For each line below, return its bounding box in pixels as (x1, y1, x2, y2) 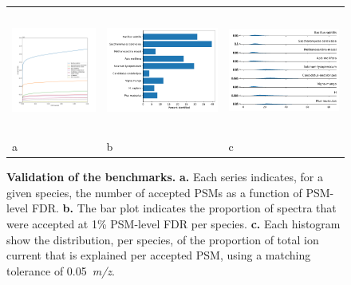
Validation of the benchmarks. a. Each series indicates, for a (6, 168, 323, 185)
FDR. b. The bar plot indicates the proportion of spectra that (31, 200, 337, 216)
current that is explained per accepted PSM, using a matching (6, 247, 311, 263)
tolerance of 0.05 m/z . (6, 262, 116, 279)
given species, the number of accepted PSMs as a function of (6, 184, 302, 200)
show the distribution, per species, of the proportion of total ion (6, 231, 319, 247)
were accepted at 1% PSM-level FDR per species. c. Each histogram (6, 216, 341, 232)
